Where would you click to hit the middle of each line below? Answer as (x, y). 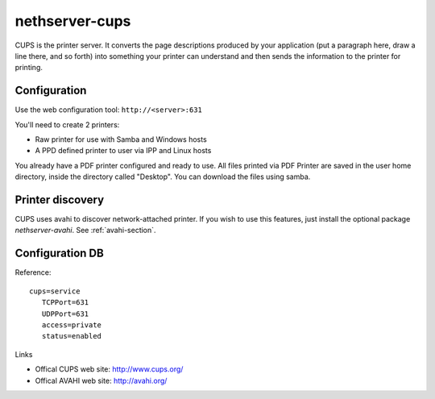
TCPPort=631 (65, 303)
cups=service (55, 291)
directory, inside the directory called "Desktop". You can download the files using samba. (163, 177)
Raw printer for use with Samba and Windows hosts (121, 139)
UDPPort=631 (65, 314)
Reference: (33, 272)
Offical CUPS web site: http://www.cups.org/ (109, 369)
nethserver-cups (73, 21)
